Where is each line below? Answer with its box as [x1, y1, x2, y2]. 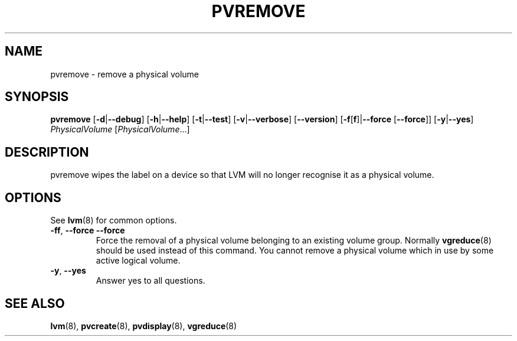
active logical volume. [96, 255, 181, 266]
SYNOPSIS [5, 89, 69, 105]
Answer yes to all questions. [96, 275, 205, 286]
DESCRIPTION [5, 144, 89, 160]
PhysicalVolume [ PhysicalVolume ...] [50, 124, 190, 135]
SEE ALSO [5, 295, 65, 311]
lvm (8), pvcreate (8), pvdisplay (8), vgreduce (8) [50, 320, 237, 331]
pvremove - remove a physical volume [50, 69, 199, 79]
